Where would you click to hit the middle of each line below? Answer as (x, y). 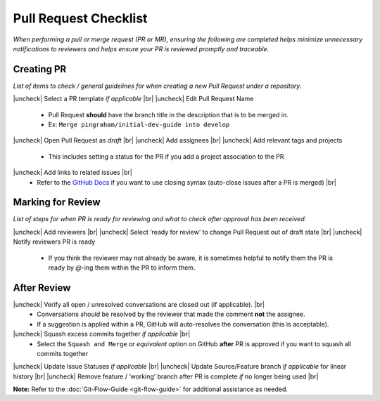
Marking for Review (57, 203)
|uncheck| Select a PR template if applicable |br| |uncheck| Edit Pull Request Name (133, 99)
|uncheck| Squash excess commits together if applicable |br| (102, 334)
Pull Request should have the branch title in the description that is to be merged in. (168, 114)
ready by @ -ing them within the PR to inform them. (122, 268)
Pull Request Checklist (80, 18)
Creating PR (40, 69)
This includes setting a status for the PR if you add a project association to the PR (166, 156)
